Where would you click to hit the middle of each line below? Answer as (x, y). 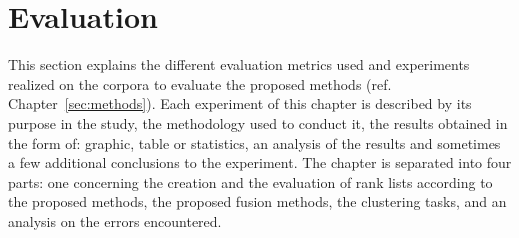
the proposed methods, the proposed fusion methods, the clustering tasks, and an (257, 201)
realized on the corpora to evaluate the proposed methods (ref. (200, 83)
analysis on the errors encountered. (115, 220)
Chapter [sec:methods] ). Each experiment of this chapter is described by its (240, 103)
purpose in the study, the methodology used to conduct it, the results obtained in (258, 122)
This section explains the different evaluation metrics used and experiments (239, 64)
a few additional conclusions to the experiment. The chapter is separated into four (260, 162)
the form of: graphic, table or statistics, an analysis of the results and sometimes (254, 142)
